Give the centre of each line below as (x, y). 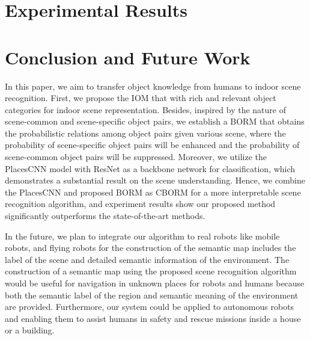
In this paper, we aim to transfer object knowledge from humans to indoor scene (153, 86)
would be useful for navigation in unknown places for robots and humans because (155, 283)
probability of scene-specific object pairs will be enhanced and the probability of (152, 145)
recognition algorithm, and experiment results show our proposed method (140, 204)
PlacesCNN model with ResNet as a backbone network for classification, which (150, 168)
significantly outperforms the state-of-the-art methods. (105, 216)
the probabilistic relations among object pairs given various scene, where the (145, 133)
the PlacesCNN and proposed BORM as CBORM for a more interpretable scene (153, 192)
